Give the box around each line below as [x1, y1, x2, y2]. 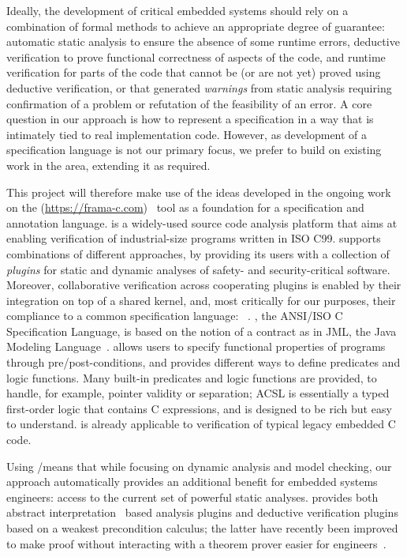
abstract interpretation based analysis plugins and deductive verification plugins [6, 504, 398, 521]
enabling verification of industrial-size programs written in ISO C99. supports [6, 230, 381, 247]
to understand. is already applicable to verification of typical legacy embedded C [6, 416, 396, 432]
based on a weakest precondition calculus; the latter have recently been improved [6, 520, 398, 536]
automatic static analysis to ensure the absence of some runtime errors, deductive [6, 33, 400, 50]
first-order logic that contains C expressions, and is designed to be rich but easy [6, 400, 392, 416]
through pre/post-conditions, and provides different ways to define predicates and [6, 354, 401, 371]
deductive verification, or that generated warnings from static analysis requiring [6, 79, 392, 96]
